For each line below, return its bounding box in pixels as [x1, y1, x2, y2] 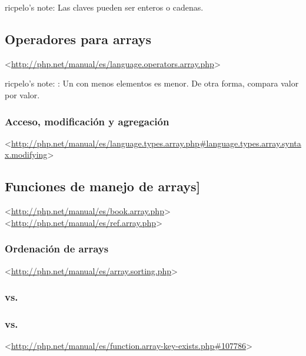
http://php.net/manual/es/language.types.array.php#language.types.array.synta [11, 137, 301, 149]
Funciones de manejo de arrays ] [5, 177, 201, 195]
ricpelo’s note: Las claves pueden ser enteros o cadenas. [5, 1, 204, 13]
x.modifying [5, 148, 48, 161]
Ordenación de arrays [5, 241, 109, 256]
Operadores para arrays [5, 29, 151, 48]
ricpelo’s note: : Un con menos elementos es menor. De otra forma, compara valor [5, 77, 299, 89]
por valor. [5, 88, 40, 101]
